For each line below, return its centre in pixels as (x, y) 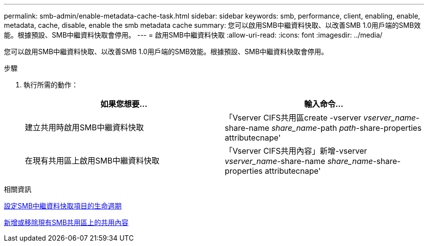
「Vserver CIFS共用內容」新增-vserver (296, 151)
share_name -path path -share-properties (346, 128)
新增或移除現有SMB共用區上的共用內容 (66, 222)
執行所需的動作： (51, 85)
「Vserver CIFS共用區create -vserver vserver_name (320, 118)
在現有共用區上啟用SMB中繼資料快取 (92, 161)
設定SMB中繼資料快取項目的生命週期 (63, 206)
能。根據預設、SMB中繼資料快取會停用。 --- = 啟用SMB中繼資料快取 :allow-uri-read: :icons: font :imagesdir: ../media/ (193, 35)
